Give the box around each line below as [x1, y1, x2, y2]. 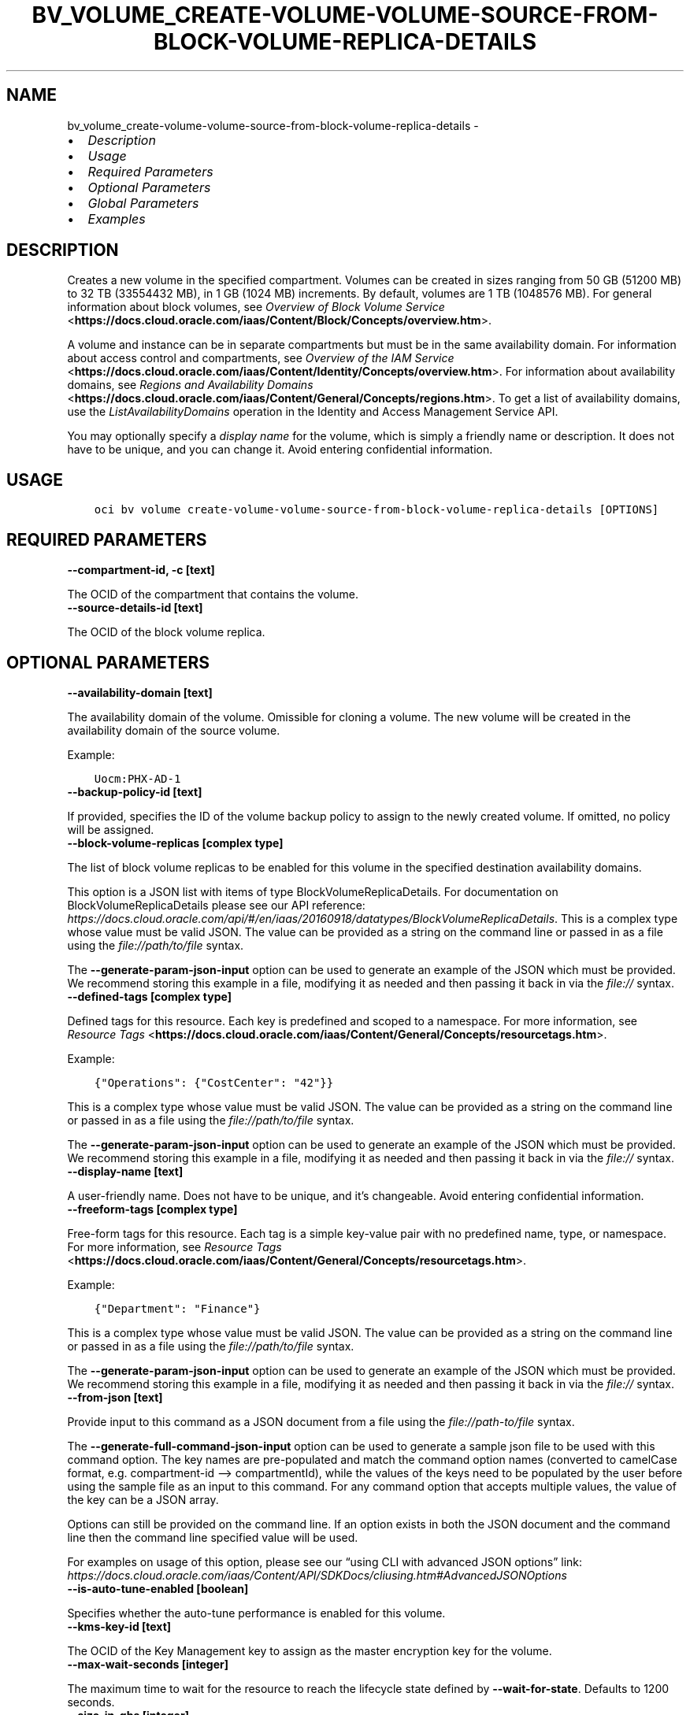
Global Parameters [87, 194, 199, 211]
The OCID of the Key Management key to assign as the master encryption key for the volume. [67, 1643, 552, 1658]
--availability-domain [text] [67, 685, 213, 699]
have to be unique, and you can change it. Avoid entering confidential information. [67, 443, 493, 457]
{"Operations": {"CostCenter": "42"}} [94, 1076, 334, 1089]
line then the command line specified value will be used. [67, 1530, 358, 1544]
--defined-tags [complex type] [67, 989, 232, 1003]
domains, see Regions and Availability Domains [67, 378, 313, 392]
